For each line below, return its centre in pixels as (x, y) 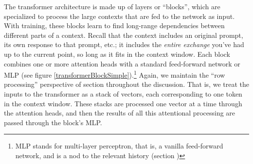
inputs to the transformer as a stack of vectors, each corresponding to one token (123, 94)
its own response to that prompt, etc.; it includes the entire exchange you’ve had (124, 44)
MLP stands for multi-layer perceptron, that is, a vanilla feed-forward (119, 146)
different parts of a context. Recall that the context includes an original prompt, (124, 35)
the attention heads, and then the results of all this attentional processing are (120, 113)
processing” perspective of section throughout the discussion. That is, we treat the (126, 84)
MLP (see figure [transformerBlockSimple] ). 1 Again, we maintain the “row (115, 74)
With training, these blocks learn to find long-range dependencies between (114, 25)
